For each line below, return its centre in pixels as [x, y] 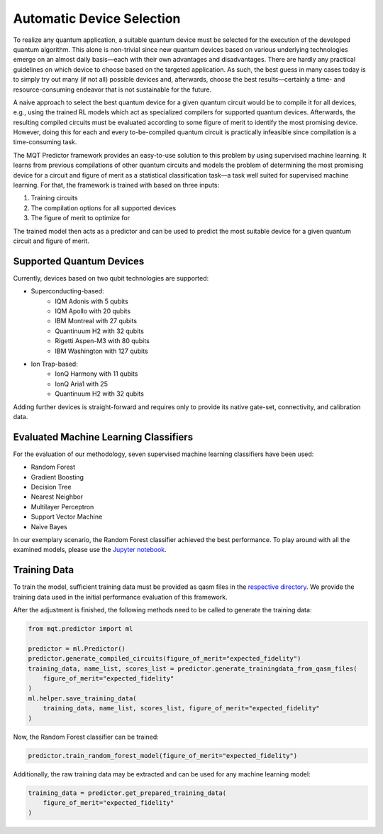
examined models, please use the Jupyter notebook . [90, 550]
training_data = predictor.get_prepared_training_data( [127, 793]
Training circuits [54, 198]
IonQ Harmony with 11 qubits [96, 374]
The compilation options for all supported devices [104, 208]
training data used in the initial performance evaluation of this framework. [120, 597]
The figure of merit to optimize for [81, 218]
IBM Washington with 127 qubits [101, 351]
